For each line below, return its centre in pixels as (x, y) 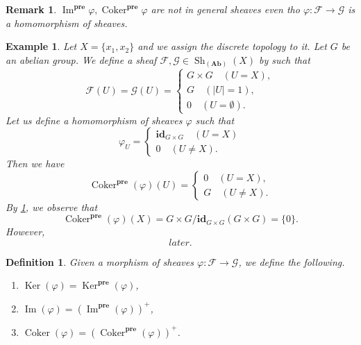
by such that (285, 59)
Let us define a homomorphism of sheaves (94, 120)
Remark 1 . (31, 9)
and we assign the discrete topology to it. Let (232, 46)
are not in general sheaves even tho (225, 9)
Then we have (35, 163)
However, (25, 232)
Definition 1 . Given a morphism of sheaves (100, 261)
